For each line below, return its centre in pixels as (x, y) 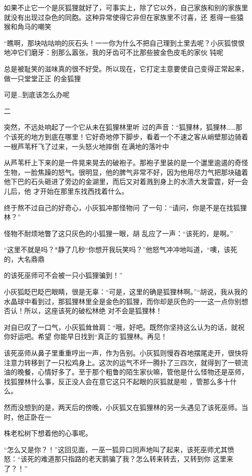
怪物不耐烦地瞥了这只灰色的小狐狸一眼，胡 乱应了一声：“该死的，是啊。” (118, 233)
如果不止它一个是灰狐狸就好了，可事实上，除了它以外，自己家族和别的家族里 (126, 7)
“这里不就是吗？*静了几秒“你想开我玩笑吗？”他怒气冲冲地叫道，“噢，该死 (121, 249)
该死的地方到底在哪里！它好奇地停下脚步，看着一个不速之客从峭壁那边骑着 (129, 136)
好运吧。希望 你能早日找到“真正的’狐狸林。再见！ (89, 336)
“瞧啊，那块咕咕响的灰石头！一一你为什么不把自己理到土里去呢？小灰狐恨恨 (124, 42)
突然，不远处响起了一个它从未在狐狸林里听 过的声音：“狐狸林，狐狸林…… (120, 127)
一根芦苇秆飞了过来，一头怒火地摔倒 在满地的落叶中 (87, 146)
